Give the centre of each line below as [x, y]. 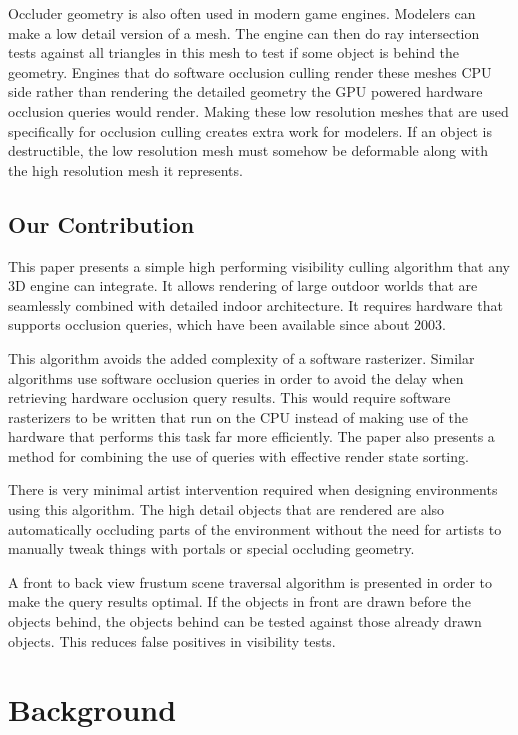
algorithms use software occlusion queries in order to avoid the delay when [236, 377]
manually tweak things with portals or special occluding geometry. [211, 548]
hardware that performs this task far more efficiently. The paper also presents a [251, 436]
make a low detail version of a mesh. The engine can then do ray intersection [244, 32]
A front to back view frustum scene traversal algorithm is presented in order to [250, 581]
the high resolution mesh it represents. [125, 169]
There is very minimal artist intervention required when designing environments [253, 489]
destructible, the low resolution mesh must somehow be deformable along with [248, 150]
